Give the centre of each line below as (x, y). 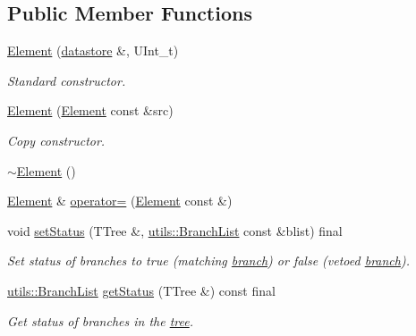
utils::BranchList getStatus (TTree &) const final (141, 290)
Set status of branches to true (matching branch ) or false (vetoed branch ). (208, 260)
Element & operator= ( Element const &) (120, 201)
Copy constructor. (56, 140)
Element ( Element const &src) (90, 110)
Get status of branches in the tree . (101, 320)
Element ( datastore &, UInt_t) (93, 50)
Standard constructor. (67, 80)
